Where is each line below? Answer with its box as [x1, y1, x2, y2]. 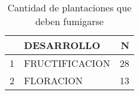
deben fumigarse [35, 14, 104, 28]
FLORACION [24, 73, 83, 87]
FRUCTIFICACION [24, 56, 110, 70]
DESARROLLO [24, 38, 101, 52]
